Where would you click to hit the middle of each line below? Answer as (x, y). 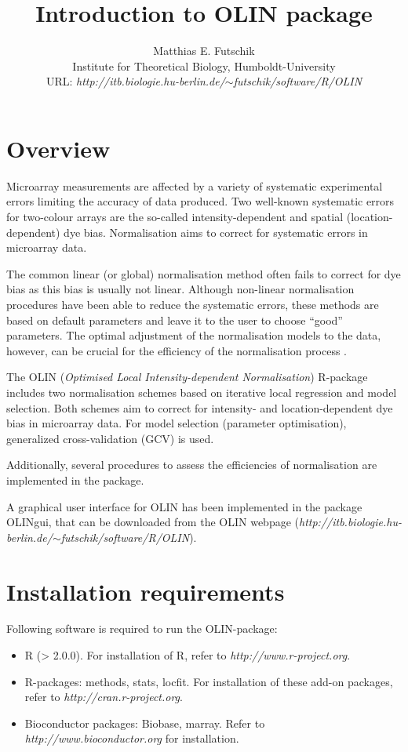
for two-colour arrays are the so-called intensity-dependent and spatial (175, 217)
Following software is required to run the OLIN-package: (142, 628)
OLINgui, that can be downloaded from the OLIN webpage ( (153, 522)
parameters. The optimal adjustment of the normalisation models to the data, (194, 335)
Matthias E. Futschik (204, 51)
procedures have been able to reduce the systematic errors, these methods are (193, 304)
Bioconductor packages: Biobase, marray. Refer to (145, 723)
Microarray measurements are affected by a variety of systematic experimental (195, 185)
